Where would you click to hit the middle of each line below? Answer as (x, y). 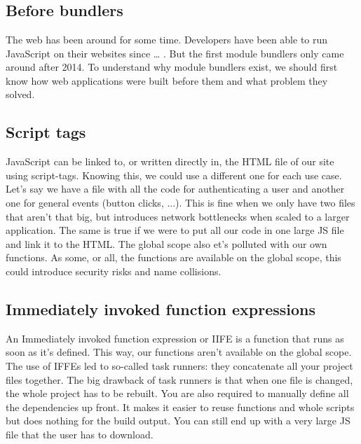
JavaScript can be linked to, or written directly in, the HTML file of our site (170, 161)
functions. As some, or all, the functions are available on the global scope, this (173, 257)
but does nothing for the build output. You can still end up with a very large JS (178, 421)
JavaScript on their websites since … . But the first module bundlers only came (175, 53)
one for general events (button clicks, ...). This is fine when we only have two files (180, 202)
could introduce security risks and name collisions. (114, 271)
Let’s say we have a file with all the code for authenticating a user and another (175, 189)
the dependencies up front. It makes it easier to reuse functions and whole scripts (180, 407)
